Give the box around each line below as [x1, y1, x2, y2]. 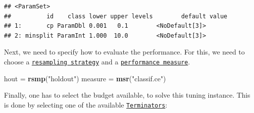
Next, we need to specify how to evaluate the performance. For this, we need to [4, 47, 245, 57]
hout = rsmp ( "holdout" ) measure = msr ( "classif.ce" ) [4, 73, 166, 83]
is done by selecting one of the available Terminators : [4, 99, 167, 110]
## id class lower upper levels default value [4, 12, 228, 20]
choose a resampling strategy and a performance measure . [4, 56, 190, 66]
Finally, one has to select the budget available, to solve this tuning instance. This [4, 90, 251, 100]
